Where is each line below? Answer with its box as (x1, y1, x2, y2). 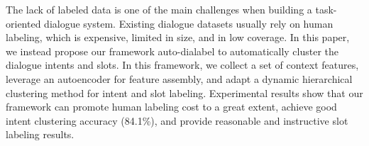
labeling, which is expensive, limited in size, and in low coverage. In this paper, (6, 30, 350, 45)
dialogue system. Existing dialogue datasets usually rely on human (44, 16, 334, 30)
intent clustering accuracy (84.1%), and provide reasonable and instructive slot (6, 113, 348, 128)
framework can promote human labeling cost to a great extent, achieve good (6, 99, 337, 114)
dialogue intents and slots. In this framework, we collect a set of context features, (6, 57, 359, 72)
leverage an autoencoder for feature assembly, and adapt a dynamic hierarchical (6, 71, 353, 86)
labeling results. (6, 127, 75, 142)
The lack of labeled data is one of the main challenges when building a (6, 2, 312, 16)
